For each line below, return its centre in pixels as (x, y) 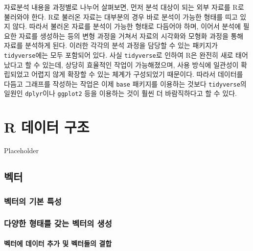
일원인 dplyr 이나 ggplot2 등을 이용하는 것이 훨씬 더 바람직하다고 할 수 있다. (120, 93)
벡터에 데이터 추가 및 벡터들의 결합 (58, 243)
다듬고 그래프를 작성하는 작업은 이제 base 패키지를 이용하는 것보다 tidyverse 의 (125, 83)
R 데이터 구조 (47, 127)
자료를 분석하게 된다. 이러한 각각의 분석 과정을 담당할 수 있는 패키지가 (111, 45)
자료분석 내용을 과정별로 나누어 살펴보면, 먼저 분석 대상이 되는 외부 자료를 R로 (124, 7)
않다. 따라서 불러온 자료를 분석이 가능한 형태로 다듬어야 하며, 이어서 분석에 (127, 26)
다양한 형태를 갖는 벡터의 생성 (58, 223)
